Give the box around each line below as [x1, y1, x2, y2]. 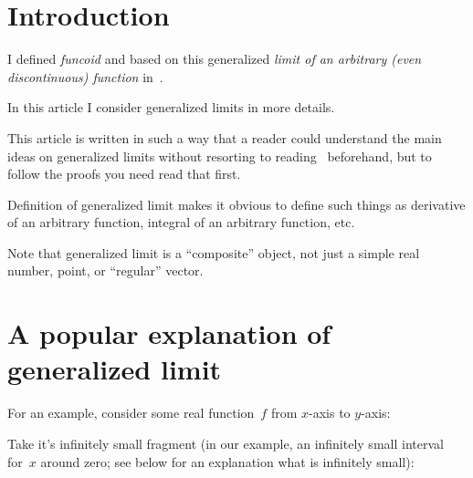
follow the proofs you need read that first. [7, 164, 241, 183]
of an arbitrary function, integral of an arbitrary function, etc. [7, 213, 355, 232]
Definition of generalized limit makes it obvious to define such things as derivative [7, 194, 466, 213]
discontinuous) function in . [7, 67, 163, 86]
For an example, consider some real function [7, 403, 255, 422]
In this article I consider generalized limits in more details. [7, 98, 335, 117]
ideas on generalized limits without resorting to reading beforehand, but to [7, 146, 432, 165]
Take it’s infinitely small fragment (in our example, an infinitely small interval [7, 433, 444, 452]
